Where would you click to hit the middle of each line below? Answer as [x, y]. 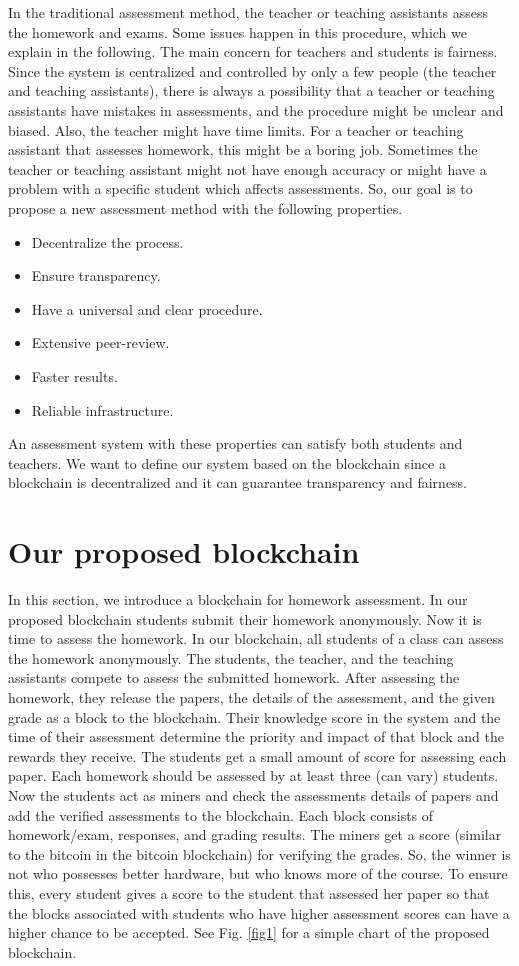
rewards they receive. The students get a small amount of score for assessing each [257, 755]
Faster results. [74, 375]
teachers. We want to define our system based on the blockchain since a [227, 462]
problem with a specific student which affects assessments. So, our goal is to [240, 188]
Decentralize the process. [107, 241]
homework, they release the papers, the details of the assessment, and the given [251, 696]
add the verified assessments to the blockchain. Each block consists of [221, 814]
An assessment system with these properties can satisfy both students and [235, 443]
